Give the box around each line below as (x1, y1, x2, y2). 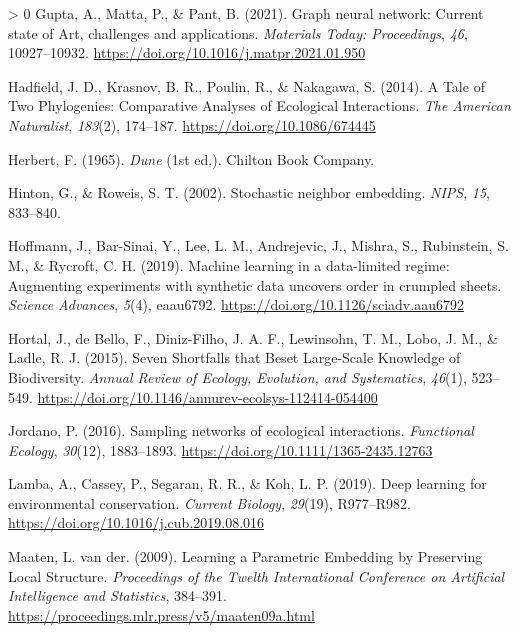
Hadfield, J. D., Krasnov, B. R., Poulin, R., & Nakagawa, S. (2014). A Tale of (8, 75, 485, 96)
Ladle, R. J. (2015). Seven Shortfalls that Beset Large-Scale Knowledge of (8, 347, 461, 368)
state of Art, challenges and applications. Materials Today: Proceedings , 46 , (8, 22, 468, 43)
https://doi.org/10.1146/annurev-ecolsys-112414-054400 (37, 386, 378, 407)
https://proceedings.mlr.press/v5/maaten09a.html (8, 604, 315, 625)
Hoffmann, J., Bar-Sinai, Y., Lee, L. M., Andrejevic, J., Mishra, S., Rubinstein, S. (8, 235, 509, 256)
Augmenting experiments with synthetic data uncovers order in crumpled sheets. (8, 274, 502, 295)
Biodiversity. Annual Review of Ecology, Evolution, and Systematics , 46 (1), (8, 366, 467, 387)
